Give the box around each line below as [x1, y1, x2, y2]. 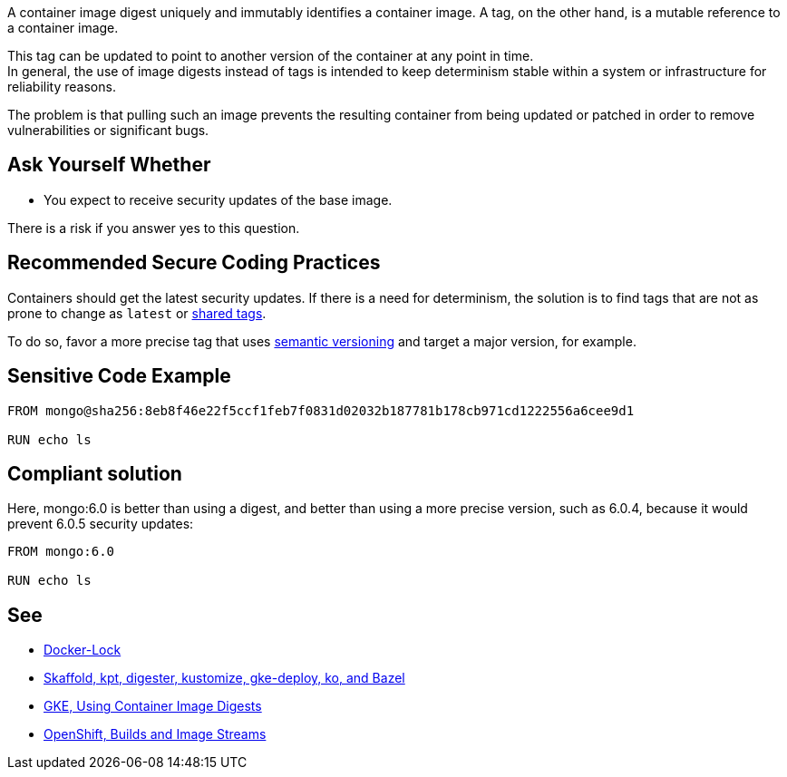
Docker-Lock [44, 642, 121, 658]
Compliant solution [7, 461, 182, 485]
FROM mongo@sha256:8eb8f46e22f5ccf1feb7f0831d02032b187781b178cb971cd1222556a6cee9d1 [7, 403, 635, 418]
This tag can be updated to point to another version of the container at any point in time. [7, 48, 534, 63]
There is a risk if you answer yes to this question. [7, 219, 300, 236]
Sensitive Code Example [7, 364, 231, 388]
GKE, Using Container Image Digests [44, 698, 262, 714]
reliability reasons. [7, 79, 116, 94]
